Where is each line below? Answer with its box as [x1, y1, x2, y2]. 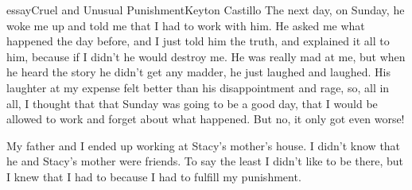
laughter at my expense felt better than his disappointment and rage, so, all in [6, 79, 390, 95]
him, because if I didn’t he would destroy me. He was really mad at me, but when [6, 48, 406, 64]
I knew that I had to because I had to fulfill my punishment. [6, 168, 301, 184]
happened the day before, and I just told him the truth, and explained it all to [6, 33, 390, 49]
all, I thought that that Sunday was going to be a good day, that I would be [6, 95, 378, 111]
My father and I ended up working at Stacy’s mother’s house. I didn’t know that [6, 137, 401, 153]
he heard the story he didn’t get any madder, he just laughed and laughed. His [6, 64, 391, 80]
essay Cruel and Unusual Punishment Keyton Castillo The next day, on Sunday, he [6, 2, 405, 17]
